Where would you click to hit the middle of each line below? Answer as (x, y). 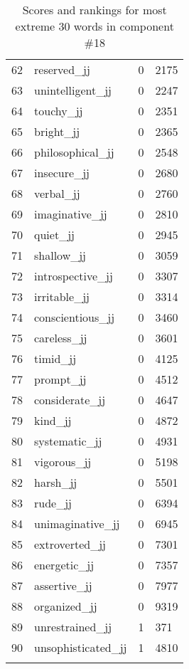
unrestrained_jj (73, 627)
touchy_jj (59, 111)
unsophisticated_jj (81, 647)
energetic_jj (64, 565)
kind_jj (53, 420)
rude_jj (53, 503)
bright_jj (57, 131)
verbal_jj (57, 193)
